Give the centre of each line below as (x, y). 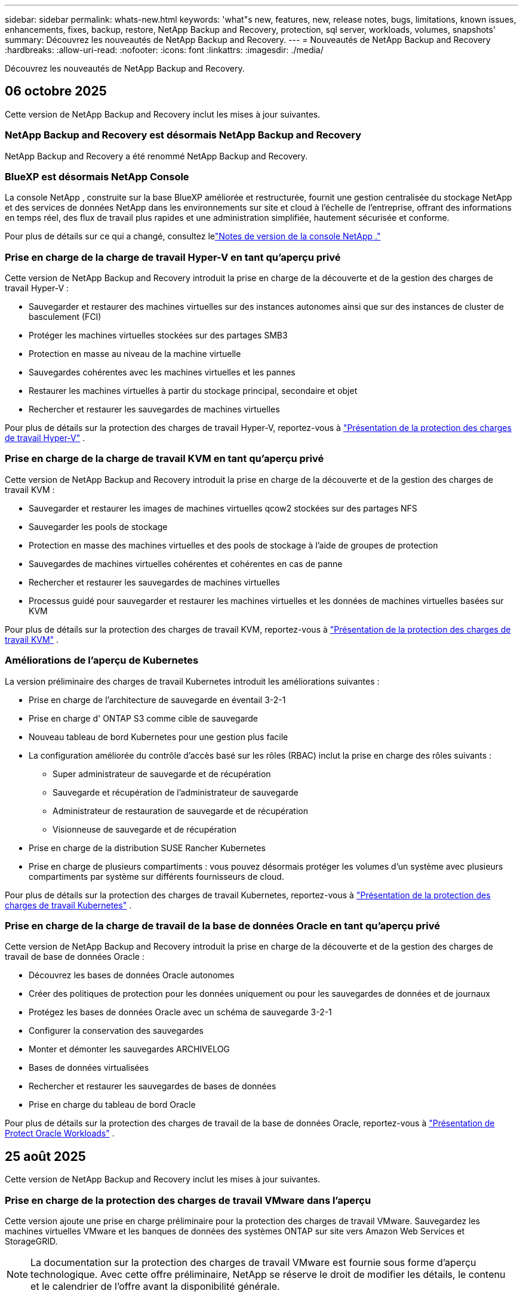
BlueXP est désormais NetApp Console (97, 176)
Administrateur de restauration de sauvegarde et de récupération (180, 811)
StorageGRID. (31, 1241)
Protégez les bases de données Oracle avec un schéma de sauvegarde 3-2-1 (180, 1012)
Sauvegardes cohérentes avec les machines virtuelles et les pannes (162, 372)
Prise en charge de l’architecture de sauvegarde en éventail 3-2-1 (157, 700)
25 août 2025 (45, 1156)
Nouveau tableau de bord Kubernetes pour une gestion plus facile (159, 737)
